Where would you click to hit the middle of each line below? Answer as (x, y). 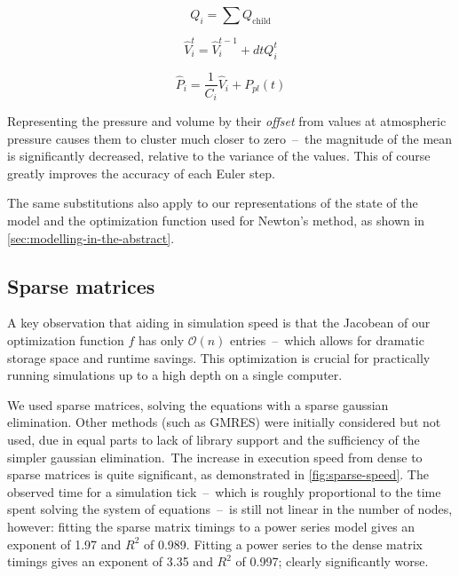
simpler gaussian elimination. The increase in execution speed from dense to (215, 457)
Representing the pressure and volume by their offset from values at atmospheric (227, 121)
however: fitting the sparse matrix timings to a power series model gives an (211, 526)
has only (162, 339)
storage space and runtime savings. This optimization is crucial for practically (219, 357)
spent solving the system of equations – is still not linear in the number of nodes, (230, 509)
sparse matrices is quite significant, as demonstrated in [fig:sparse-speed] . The (218, 474)
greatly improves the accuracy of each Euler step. (141, 173)
